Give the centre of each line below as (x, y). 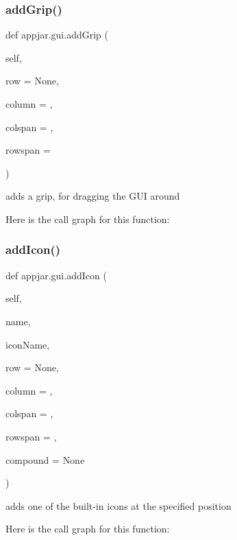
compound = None (45, 459)
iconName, (28, 344)
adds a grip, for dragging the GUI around (93, 196)
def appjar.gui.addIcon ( (56, 275)
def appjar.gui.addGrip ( (57, 35)
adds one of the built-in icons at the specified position (118, 505)
